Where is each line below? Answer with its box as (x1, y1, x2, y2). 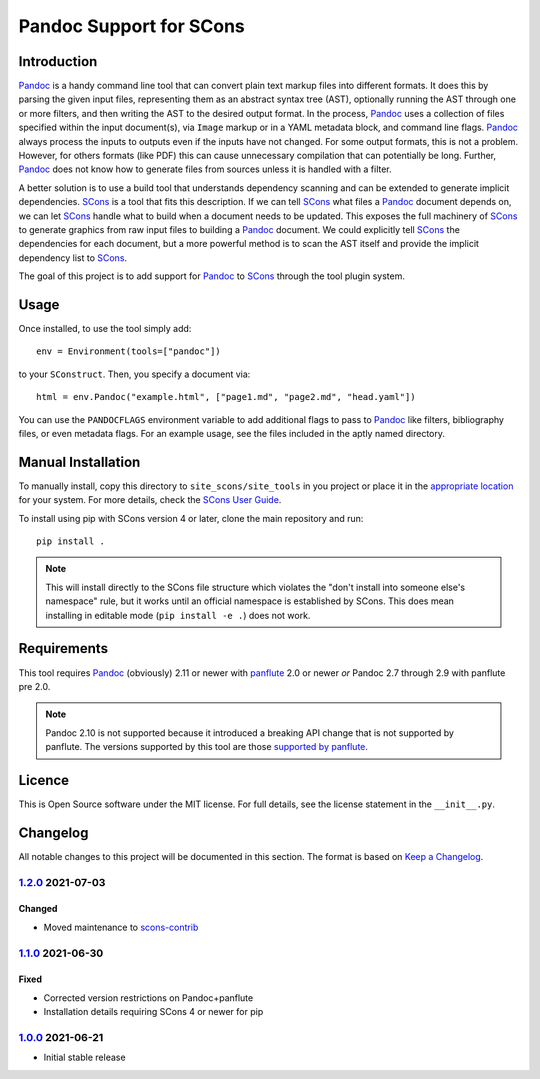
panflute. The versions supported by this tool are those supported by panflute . (45, 741, 369, 753)
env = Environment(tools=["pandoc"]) (36, 346, 222, 357)
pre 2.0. (18, 680, 51, 692)
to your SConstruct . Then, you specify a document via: (18, 368, 251, 380)
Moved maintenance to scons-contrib (43, 921, 199, 933)
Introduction (18, 53, 98, 70)
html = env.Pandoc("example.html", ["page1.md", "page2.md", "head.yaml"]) (36, 391, 416, 403)
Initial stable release (43, 1051, 126, 1064)
